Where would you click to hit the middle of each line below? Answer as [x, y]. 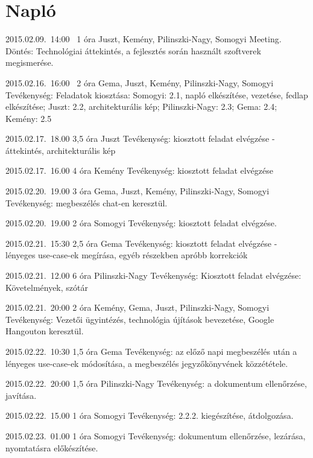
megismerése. [30, 62]
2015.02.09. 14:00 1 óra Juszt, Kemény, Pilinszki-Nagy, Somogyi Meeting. [144, 39]
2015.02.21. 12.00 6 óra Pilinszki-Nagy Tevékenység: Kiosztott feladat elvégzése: [153, 275]
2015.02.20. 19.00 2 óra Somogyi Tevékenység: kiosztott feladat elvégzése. [141, 223]
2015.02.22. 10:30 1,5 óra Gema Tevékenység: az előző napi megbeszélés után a [151, 351]
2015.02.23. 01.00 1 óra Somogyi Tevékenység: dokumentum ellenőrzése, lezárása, [156, 435]
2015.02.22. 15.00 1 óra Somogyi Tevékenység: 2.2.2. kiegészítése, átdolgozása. [150, 415]
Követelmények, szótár [47, 287]
